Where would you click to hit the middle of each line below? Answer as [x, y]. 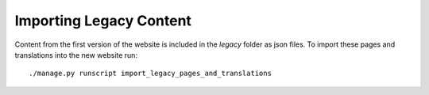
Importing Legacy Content [103, 21]
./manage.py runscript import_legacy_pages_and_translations [150, 74]
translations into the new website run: [76, 55]
